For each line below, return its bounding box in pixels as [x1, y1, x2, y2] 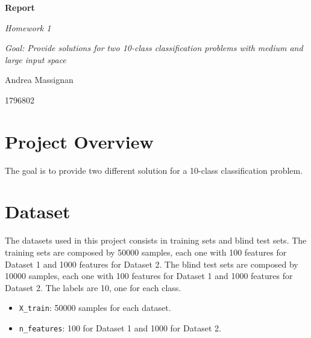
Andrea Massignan [5, 73, 74, 86]
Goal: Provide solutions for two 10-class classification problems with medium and [5, 41, 303, 54]
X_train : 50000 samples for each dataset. [19, 301, 171, 314]
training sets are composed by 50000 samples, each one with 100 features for [5, 246, 287, 258]
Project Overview [5, 129, 154, 153]
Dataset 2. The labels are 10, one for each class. [5, 281, 181, 293]
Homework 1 [5, 21, 51, 34]
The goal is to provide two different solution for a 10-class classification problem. [5, 164, 303, 176]
